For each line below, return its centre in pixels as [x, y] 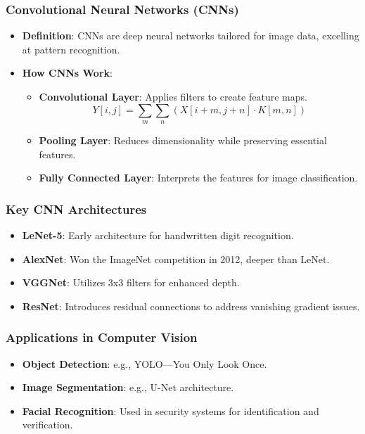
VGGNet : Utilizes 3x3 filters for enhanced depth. [131, 282]
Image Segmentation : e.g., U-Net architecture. [128, 387]
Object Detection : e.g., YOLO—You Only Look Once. [145, 363]
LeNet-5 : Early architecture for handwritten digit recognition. [158, 235]
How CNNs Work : [67, 73]
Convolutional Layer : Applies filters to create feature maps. [173, 96]
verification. [47, 425]
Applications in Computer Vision [102, 337]
